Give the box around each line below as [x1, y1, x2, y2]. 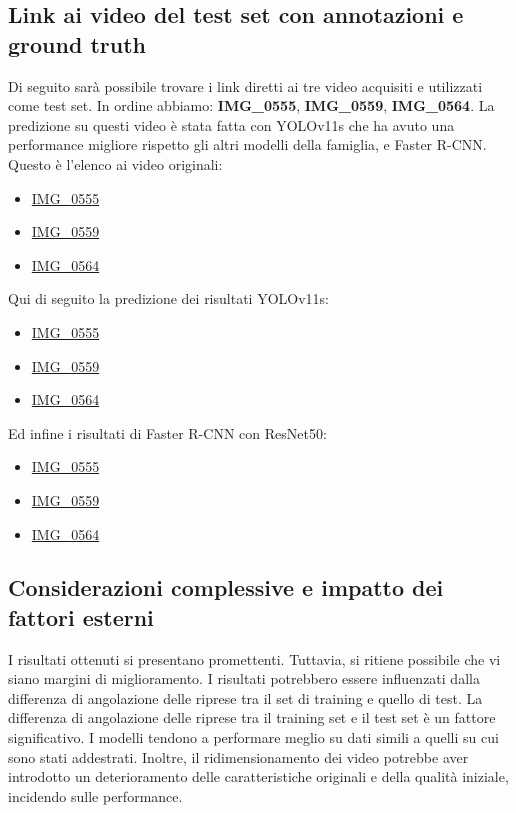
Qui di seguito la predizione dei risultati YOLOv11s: [8, 288, 329, 309]
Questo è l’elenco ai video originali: [8, 153, 223, 174]
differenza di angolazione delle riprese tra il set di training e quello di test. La [8, 687, 483, 708]
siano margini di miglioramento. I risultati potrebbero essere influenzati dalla [8, 668, 480, 689]
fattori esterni [8, 601, 154, 632]
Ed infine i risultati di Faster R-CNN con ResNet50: [8, 422, 327, 443]
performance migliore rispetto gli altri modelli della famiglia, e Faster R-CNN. [8, 134, 487, 155]
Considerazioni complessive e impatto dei [8, 572, 444, 603]
